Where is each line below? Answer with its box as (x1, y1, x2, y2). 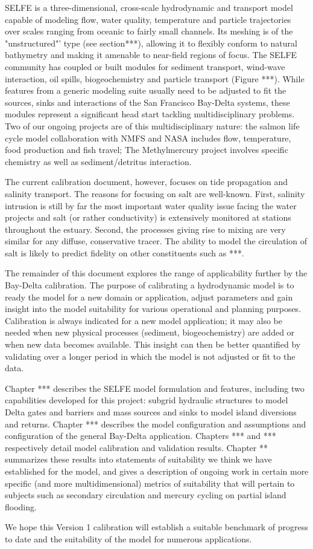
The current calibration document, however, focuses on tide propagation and (5, 175, 288, 188)
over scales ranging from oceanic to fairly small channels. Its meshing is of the (5, 25, 293, 37)
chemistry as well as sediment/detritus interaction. (5, 155, 192, 167)
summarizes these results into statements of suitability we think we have (5, 453, 272, 466)
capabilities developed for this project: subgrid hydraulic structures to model (5, 394, 288, 406)
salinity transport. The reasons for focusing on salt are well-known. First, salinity (5, 187, 305, 200)
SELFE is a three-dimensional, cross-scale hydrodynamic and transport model (5, 1, 293, 13)
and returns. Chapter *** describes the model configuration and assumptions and (5, 417, 306, 430)
